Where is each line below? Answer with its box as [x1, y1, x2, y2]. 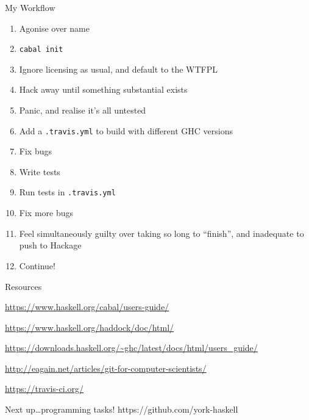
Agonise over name [19, 21, 90, 34]
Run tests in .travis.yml [19, 186, 116, 198]
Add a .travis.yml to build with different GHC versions [19, 124, 233, 137]
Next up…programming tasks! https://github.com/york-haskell [5, 403, 238, 416]
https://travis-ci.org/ [5, 382, 83, 395]
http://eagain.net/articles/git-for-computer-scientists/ [5, 361, 207, 374]
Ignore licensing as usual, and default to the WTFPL [19, 62, 218, 75]
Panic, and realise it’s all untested [19, 104, 146, 117]
